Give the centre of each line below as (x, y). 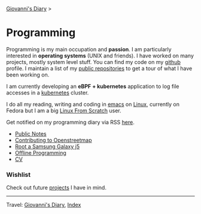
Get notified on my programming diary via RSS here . (70, 122)
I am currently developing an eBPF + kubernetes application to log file (93, 86)
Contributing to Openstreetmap (53, 140)
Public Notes (31, 133)
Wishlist (19, 175)
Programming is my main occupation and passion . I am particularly (89, 49)
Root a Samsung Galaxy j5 (47, 146)
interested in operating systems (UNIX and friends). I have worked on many (100, 56)
